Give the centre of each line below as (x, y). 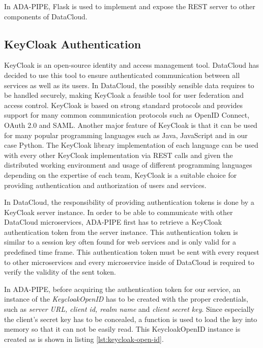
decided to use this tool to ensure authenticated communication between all (122, 75)
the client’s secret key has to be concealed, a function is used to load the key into (131, 319)
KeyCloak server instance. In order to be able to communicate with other (119, 212)
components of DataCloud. (46, 16)
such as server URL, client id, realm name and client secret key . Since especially (129, 309)
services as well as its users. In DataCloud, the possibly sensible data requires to (129, 85)
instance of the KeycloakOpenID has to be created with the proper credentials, (126, 299)
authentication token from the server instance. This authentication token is (121, 232)
